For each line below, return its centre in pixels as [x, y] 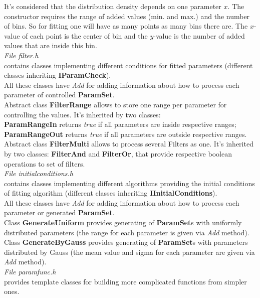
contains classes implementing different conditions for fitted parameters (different [128, 65]
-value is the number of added [199, 35]
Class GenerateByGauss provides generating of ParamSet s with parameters [126, 242]
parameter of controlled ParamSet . [59, 95]
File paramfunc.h [30, 272]
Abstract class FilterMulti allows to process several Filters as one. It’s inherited [129, 144]
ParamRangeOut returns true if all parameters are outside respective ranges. [125, 134]
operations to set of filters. [45, 163]
